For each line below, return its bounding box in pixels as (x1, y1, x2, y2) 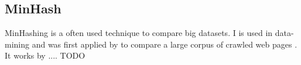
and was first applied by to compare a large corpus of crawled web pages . (32, 38, 297, 50)
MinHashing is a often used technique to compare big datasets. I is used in (5, 27, 273, 39)
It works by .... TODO (5, 49, 85, 62)
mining (5, 38, 30, 50)
